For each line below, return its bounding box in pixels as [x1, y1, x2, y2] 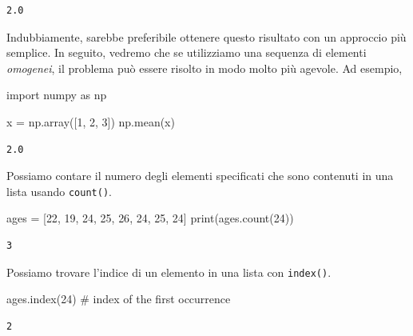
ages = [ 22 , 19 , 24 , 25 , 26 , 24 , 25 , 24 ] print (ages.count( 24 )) [6, 210, 294, 226]
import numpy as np [6, 86, 107, 103]
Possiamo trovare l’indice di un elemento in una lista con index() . [6, 263, 332, 280]
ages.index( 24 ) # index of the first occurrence [6, 290, 231, 307]
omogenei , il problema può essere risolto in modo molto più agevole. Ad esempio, [6, 59, 403, 76]
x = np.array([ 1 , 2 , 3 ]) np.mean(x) [6, 113, 175, 130]
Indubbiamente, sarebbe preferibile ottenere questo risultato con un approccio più [6, 28, 407, 45]
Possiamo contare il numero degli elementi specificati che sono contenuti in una [6, 167, 394, 184]
